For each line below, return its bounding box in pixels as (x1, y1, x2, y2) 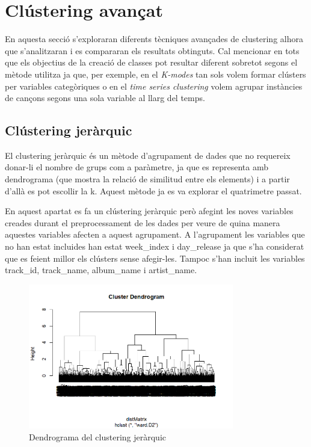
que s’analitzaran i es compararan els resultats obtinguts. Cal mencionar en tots (5, 44, 300, 57)
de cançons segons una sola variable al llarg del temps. (5, 91, 205, 104)
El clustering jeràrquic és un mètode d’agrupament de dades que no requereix (5, 149, 291, 161)
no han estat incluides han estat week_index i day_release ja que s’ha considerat (5, 240, 304, 253)
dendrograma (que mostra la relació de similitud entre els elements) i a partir (5, 173, 290, 185)
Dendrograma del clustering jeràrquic (29, 431, 166, 443)
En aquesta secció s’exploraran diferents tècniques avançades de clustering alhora (5, 32, 303, 45)
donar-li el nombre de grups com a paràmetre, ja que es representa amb (5, 161, 268, 173)
